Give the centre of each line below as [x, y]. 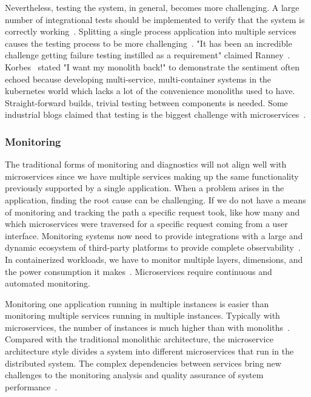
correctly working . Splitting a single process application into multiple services [151, 31]
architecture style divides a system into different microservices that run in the [149, 351]
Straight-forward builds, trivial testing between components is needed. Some [146, 102]
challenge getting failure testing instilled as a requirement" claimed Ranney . [148, 55]
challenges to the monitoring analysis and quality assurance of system [134, 375]
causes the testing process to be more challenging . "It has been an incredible [149, 43]
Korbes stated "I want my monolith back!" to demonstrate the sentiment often [152, 66]
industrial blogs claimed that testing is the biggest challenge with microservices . [155, 114]
